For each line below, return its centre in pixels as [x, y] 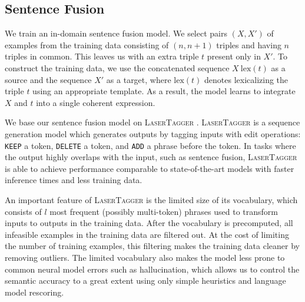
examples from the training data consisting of [87, 44]
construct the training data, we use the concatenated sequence [117, 67]
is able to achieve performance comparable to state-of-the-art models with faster [150, 168]
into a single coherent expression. [96, 102]
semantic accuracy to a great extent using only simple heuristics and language [145, 281]
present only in [234, 56]
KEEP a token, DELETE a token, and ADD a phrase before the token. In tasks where [150, 145]
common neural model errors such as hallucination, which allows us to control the [152, 269]
